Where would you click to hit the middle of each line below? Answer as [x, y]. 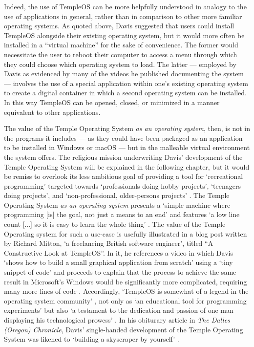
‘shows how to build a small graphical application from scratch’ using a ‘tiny [118, 262]
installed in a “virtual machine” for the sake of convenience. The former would [121, 45]
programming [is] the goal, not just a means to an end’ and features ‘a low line [122, 214]
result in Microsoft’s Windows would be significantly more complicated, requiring [126, 281]
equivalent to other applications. [52, 112]
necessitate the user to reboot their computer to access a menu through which [121, 54]
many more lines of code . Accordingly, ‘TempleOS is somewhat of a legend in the [126, 291]
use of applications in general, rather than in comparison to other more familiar [123, 16]
